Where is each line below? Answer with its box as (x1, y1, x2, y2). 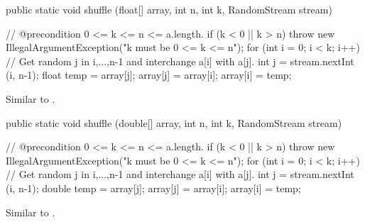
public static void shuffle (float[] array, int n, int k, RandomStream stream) (6, 2, 332, 16)
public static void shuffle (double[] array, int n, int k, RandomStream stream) (6, 115, 342, 130)
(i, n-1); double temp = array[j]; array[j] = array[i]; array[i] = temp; (6, 180, 301, 195)
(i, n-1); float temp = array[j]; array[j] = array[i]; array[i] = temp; (6, 67, 292, 82)
